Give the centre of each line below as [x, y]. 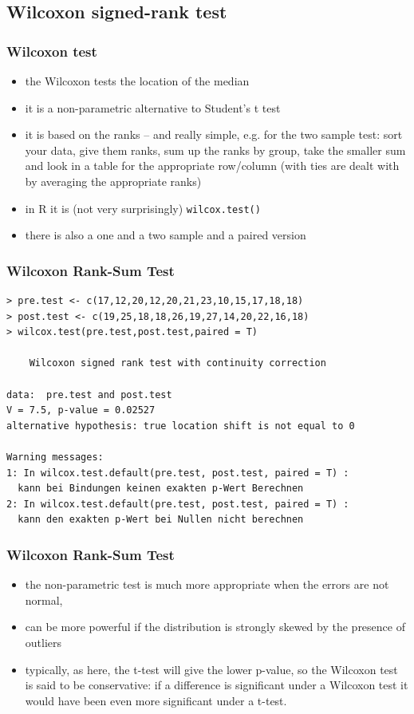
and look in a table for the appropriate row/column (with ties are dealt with [212, 166]
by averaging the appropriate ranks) [113, 181]
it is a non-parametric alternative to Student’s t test [153, 107]
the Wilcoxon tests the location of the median [137, 81]
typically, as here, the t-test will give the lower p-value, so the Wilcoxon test [211, 669]
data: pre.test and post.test [89, 394]
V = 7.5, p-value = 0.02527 [81, 410]
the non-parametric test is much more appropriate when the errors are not [207, 584]
